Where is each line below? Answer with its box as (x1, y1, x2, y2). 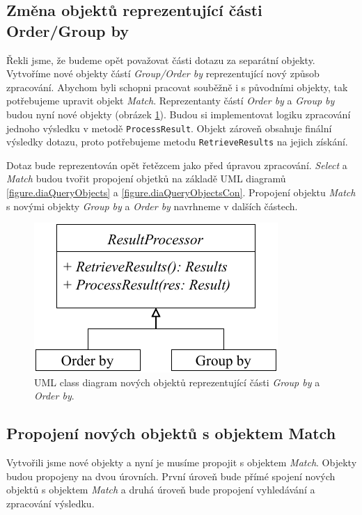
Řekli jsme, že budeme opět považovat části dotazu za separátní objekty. (6, 52, 315, 67)
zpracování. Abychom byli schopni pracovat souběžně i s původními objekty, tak (6, 79, 348, 94)
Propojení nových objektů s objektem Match (6, 422, 336, 444)
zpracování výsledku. (6, 496, 95, 511)
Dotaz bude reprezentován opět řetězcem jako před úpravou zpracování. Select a (6, 157, 347, 172)
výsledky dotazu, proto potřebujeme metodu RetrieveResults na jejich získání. (6, 134, 348, 149)
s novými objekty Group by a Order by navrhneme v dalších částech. (6, 198, 298, 213)
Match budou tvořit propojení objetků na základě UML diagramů (6, 171, 286, 186)
